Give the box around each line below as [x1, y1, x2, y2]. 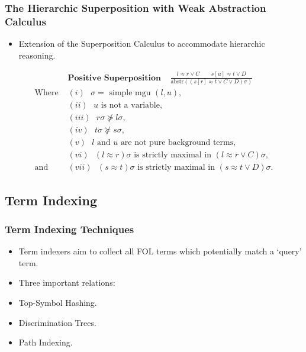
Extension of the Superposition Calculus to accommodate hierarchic [18, 37, 265, 50]
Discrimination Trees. [18, 316, 96, 328]
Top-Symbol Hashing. [18, 296, 97, 308]
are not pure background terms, [120, 138, 236, 147]
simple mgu [109, 89, 151, 97]
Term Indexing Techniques [5, 221, 134, 236]
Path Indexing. [18, 336, 73, 348]
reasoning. [18, 49, 56, 61]
